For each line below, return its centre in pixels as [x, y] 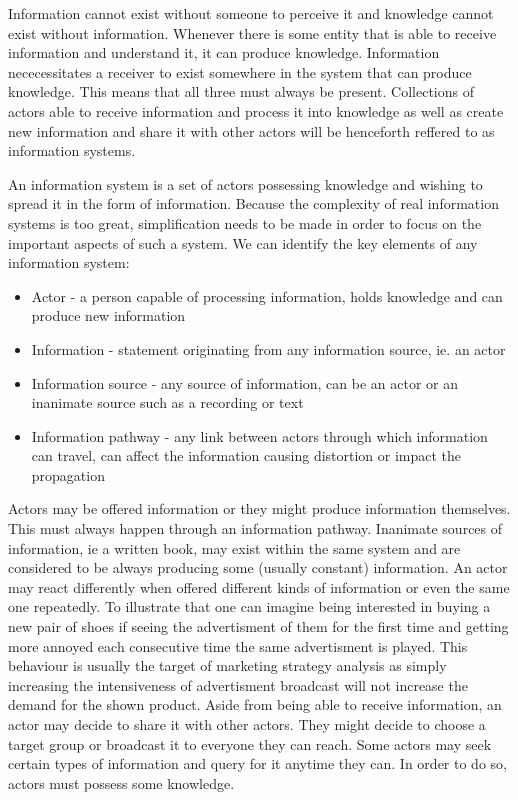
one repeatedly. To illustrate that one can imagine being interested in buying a [249, 606]
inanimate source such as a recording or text [167, 402]
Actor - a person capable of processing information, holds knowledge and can [267, 295]
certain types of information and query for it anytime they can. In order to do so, [257, 763]
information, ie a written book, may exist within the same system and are [234, 547]
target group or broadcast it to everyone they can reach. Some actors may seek [250, 743]
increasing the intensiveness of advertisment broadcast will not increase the [238, 684]
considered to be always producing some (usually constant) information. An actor [258, 567]
